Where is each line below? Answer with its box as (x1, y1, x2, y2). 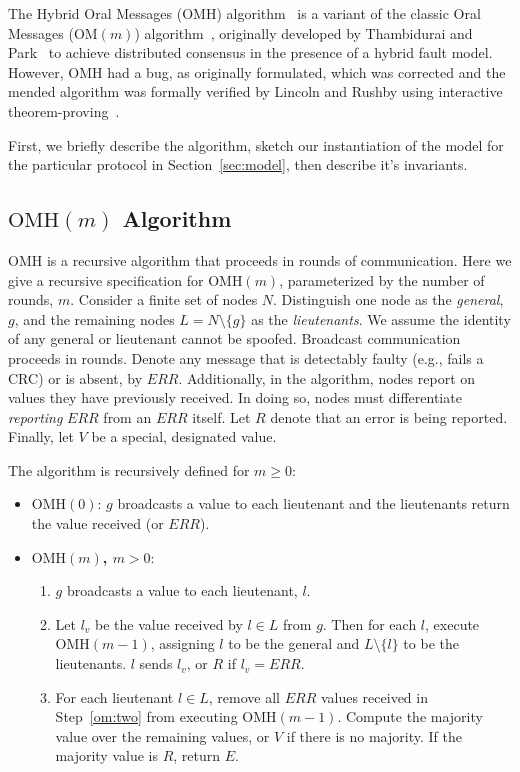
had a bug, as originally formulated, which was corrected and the (107, 61, 506, 82)
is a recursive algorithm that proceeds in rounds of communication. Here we (46, 249, 512, 270)
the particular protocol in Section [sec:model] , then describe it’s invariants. (8, 154, 468, 175)
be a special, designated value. (91, 426, 277, 447)
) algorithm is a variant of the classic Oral (216, 3, 481, 23)
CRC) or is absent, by (8, 367, 143, 388)
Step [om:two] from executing (55, 706, 238, 727)
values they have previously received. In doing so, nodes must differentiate (8, 387, 462, 408)
